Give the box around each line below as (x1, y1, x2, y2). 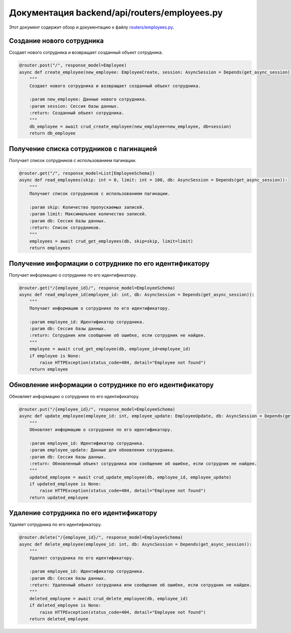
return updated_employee (29, 495, 89, 500)
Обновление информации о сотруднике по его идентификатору (9, 381, 214, 389)
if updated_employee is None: (29, 481, 101, 487)
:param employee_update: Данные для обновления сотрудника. (29, 447, 176, 453)
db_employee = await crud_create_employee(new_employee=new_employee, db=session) (29, 124, 232, 129)
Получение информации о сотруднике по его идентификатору (9, 259, 210, 267)
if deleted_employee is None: (29, 602, 101, 608)
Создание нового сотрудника (9, 37, 104, 45)
